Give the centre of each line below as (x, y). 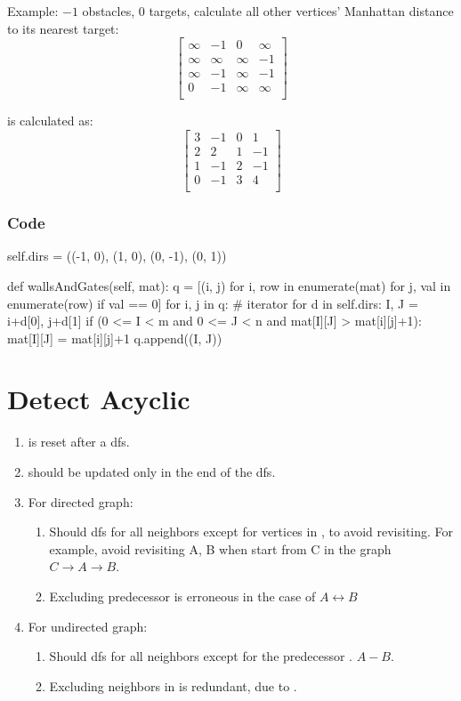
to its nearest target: (63, 28)
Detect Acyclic (99, 399)
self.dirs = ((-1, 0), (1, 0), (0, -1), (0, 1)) (117, 256)
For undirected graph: (88, 626)
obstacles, (109, 11)
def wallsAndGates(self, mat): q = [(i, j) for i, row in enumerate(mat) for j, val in (229, 285)
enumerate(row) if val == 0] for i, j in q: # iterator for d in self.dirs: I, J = (213, 303)
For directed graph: (81, 501)
